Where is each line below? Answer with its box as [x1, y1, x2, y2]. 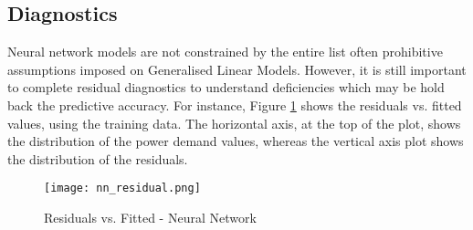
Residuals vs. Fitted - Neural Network [44, 208, 257, 227]
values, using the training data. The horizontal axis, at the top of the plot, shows [7, 113, 461, 132]
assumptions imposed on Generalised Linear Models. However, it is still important [7, 59, 467, 78]
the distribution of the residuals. [7, 149, 188, 168]
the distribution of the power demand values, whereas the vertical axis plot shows [7, 131, 464, 151]
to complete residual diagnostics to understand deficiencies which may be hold [7, 78, 445, 97]
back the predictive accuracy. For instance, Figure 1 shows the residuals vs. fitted [7, 95, 462, 114]
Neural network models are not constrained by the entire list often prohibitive [7, 42, 443, 61]
